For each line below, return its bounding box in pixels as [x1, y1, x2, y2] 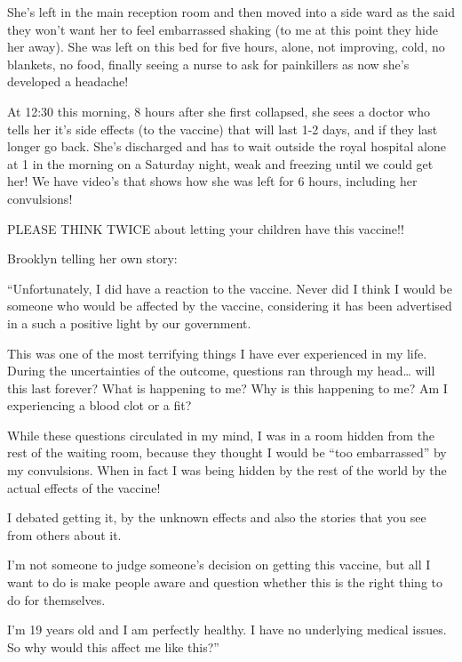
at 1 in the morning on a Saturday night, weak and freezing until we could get [7, 154, 434, 173]
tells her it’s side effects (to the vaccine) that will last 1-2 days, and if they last [7, 119, 438, 138]
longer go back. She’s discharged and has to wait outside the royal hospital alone [7, 137, 447, 156]
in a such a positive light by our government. [7, 313, 251, 332]
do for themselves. [7, 590, 106, 609]
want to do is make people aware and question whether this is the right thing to [7, 573, 443, 592]
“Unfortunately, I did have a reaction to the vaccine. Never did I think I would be [7, 279, 453, 297]
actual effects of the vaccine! [7, 478, 161, 496]
